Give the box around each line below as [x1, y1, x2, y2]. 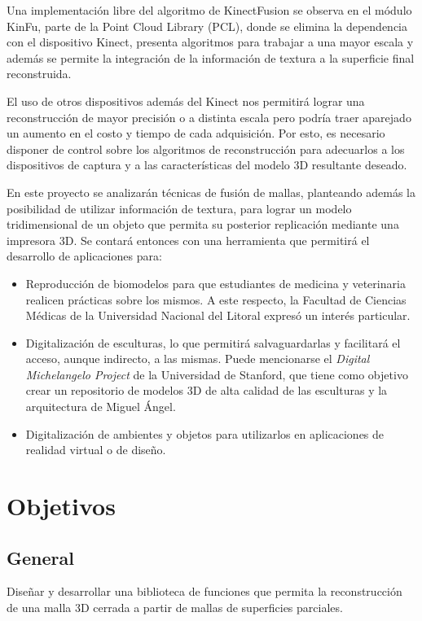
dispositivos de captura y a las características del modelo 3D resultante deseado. [7, 156, 407, 173]
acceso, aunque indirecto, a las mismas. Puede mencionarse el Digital [25, 350, 370, 367]
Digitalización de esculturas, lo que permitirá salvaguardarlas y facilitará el [25, 334, 401, 351]
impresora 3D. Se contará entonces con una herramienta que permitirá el [7, 231, 370, 248]
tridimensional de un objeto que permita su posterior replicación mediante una [7, 216, 399, 233]
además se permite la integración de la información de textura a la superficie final [7, 49, 415, 66]
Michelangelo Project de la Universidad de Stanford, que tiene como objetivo [25, 365, 408, 383]
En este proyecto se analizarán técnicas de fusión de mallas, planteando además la [7, 183, 415, 200]
